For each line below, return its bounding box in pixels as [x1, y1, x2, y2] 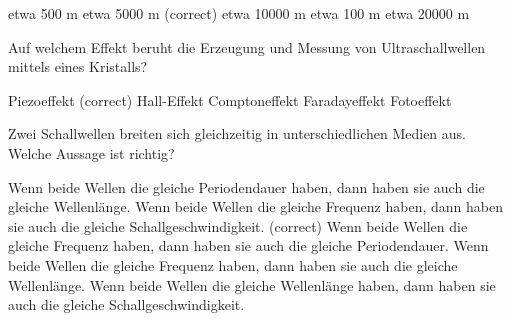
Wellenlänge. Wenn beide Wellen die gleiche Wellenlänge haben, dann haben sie [8, 274, 496, 295]
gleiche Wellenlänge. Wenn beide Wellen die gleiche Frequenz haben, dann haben [8, 196, 503, 217]
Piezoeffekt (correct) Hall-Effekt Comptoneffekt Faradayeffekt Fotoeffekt [8, 89, 452, 110]
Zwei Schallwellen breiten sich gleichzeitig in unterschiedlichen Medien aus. [8, 123, 467, 144]
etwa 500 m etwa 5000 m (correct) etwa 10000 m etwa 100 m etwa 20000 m [8, 3, 470, 23]
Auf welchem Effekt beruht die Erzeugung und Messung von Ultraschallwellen [8, 36, 486, 57]
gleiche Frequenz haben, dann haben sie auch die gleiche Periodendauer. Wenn [8, 235, 489, 256]
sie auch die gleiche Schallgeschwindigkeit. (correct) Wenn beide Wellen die [8, 215, 468, 236]
